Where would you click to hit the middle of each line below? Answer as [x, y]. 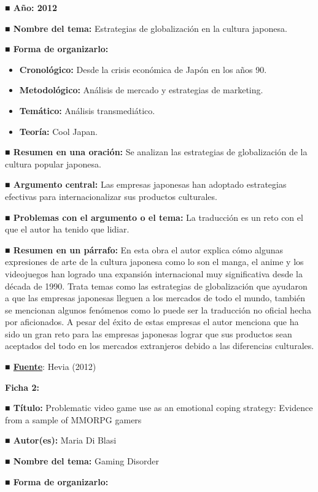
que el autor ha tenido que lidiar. [67, 229]
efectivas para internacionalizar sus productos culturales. [111, 196]
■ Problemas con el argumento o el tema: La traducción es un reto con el [154, 217]
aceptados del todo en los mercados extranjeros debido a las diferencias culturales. [160, 346]
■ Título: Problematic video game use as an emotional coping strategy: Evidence [159, 408]
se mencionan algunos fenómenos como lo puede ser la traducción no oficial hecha [158, 309]
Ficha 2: [22, 387]
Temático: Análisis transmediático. [87, 110]
